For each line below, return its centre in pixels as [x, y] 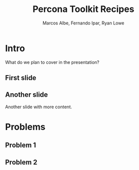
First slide [21, 78]
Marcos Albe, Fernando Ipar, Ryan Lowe [83, 23]
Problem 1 [21, 145]
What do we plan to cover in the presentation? [52, 62]
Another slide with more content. [38, 107]
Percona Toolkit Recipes [83, 9]
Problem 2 [21, 162]
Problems [25, 127]
